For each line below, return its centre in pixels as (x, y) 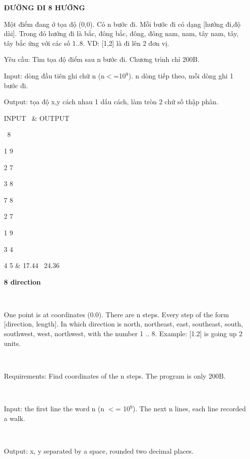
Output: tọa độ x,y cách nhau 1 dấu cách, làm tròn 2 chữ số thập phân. (111, 102)
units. (12, 343)
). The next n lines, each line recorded (189, 409)
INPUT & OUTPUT (37, 118)
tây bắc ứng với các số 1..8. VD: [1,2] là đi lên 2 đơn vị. (87, 43)
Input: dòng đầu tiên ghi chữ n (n (54, 75)
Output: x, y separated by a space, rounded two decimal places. (99, 450)
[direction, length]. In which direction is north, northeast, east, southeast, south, (124, 324)
